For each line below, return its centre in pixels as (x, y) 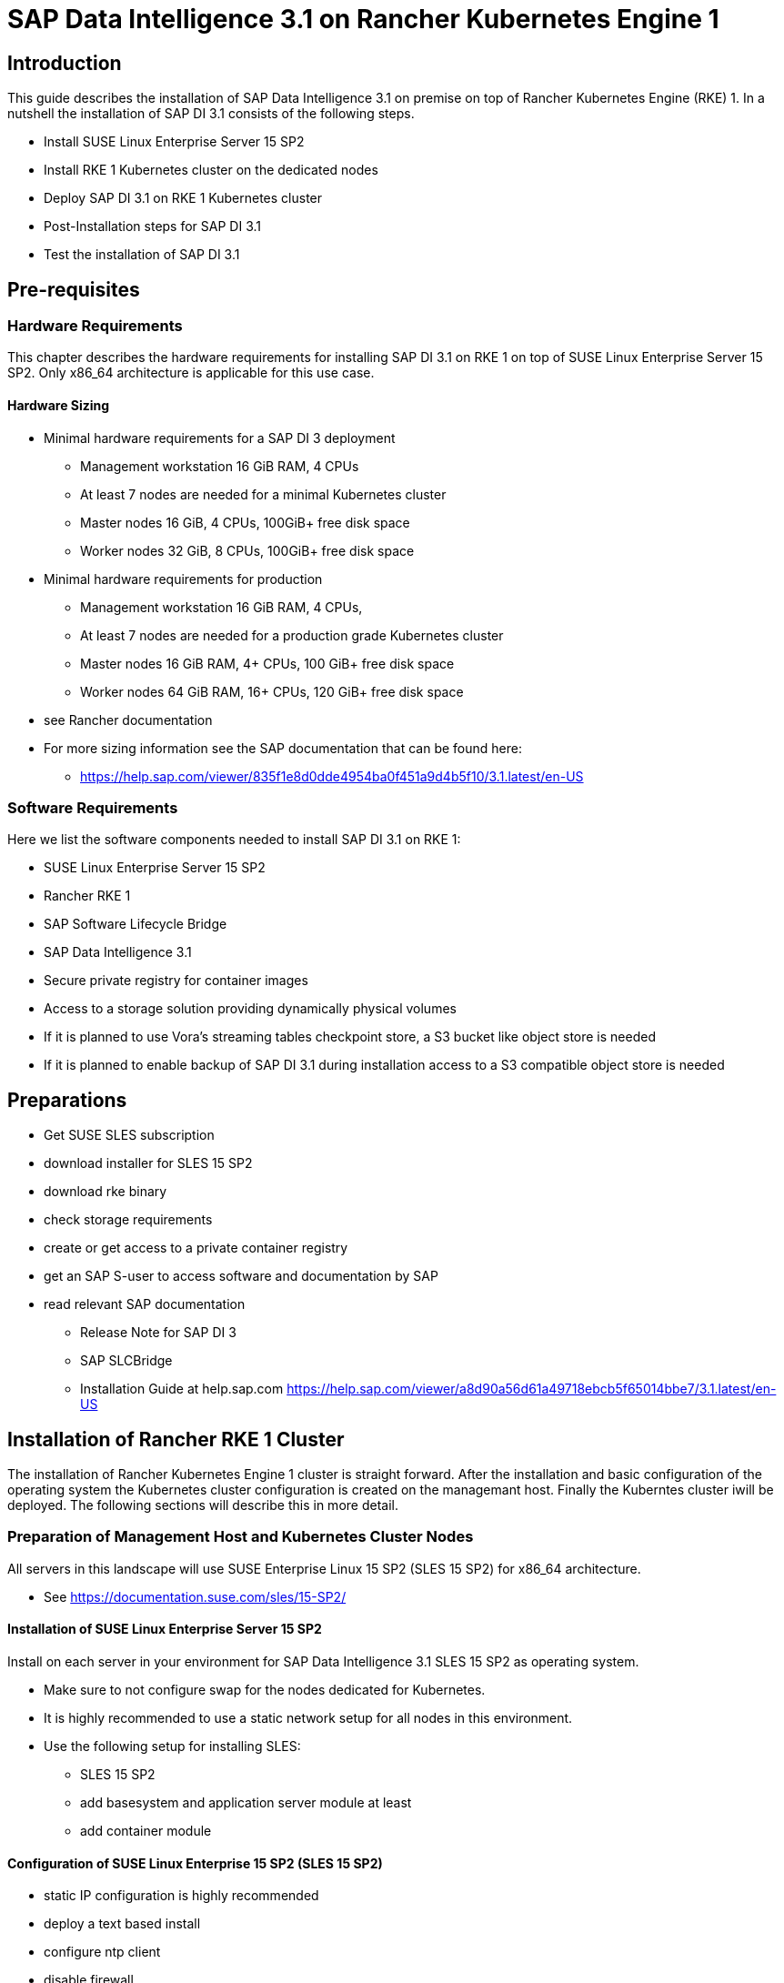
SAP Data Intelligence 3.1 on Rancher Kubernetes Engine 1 (363, 19)
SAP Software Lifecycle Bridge (136, 924)
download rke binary (106, 1192)
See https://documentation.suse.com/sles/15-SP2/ (195, 1596)
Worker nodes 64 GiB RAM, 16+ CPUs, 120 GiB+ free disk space (272, 691)
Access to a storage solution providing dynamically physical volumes (250, 1009)
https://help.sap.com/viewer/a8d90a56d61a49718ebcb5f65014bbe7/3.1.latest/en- (532, 1389)
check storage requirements (128, 1220)
